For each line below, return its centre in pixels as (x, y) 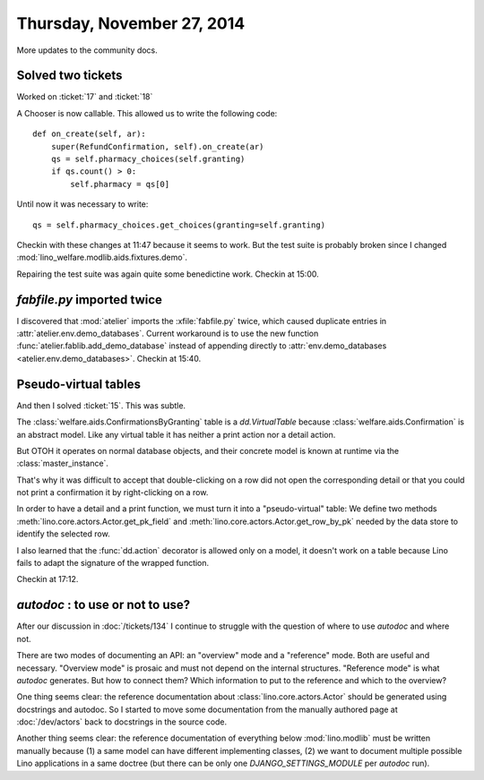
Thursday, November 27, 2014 (131, 23)
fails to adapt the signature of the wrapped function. (113, 563)
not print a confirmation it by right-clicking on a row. (112, 493)
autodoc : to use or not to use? (104, 605)
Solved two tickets (69, 76)
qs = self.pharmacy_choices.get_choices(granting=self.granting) (179, 225)
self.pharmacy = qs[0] (120, 184)
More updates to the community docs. (87, 50)
